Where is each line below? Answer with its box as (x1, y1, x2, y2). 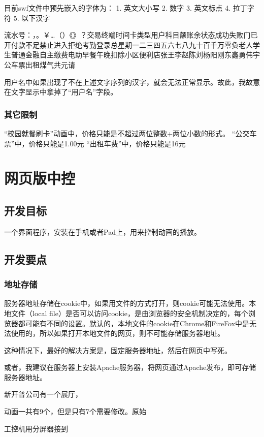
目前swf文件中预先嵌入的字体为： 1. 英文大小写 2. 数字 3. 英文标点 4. (4, 3, 231, 13)
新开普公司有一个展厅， (4, 389, 82, 399)
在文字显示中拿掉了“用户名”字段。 (4, 86, 118, 97)
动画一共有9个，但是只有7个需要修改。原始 (4, 406, 146, 417)
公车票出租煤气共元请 (4, 59, 75, 70)
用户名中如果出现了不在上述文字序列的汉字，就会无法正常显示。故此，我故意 (4, 76, 260, 87)
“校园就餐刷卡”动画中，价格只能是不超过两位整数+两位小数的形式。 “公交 (4, 128, 250, 138)
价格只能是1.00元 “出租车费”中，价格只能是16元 (28, 138, 186, 148)
